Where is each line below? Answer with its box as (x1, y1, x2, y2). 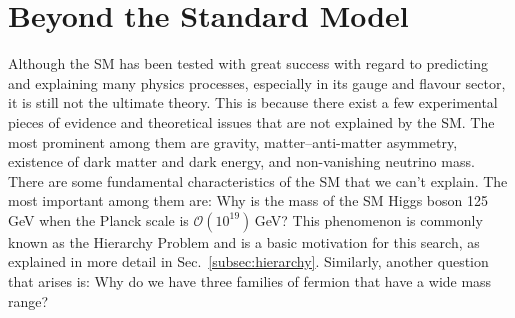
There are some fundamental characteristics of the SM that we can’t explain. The (8, 170, 508, 191)
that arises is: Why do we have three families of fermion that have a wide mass (8, 271, 492, 292)
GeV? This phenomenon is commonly (254, 209, 483, 230)
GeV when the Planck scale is (8, 209, 189, 230)
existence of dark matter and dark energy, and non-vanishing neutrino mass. (8, 151, 475, 172)
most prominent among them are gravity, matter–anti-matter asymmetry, (8, 131, 458, 152)
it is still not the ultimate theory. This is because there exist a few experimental (8, 92, 498, 113)
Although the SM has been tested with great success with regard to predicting (8, 53, 489, 74)
